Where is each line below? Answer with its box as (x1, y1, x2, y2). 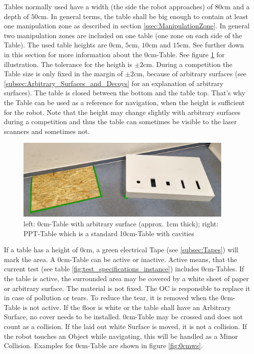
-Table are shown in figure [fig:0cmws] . (88, 340, 203, 351)
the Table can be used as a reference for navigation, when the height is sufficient (4, 97, 245, 107)
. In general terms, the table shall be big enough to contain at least (46, 11, 248, 21)
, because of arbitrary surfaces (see (142, 68, 247, 79)
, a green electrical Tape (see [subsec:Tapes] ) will (92, 244, 238, 255)
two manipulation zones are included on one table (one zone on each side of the (4, 30, 242, 40)
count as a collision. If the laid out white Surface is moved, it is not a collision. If (4, 321, 247, 332)
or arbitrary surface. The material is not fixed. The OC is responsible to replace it (4, 283, 251, 293)
